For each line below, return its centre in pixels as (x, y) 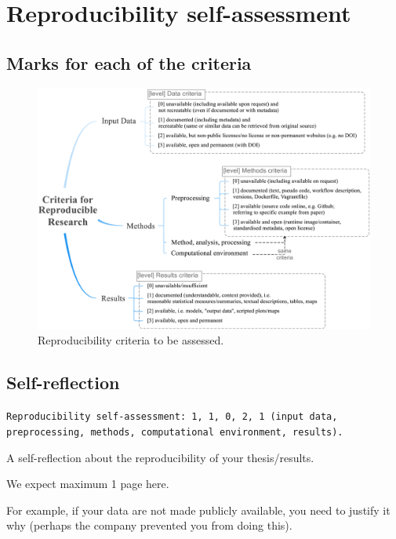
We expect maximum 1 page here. (88, 484)
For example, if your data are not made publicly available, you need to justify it (198, 510)
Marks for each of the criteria (129, 62)
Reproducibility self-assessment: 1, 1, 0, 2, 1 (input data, (172, 417)
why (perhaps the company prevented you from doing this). (149, 525)
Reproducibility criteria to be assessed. (131, 340)
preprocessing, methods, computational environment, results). (175, 432)
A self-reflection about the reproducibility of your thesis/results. (160, 457)
